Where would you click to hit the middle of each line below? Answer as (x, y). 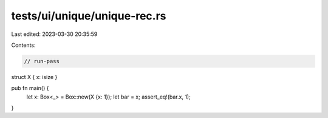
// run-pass (42, 61)
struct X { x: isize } (34, 77)
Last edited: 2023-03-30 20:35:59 (54, 34)
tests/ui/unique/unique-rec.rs (89, 16)
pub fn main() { (30, 88)
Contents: (23, 45)
